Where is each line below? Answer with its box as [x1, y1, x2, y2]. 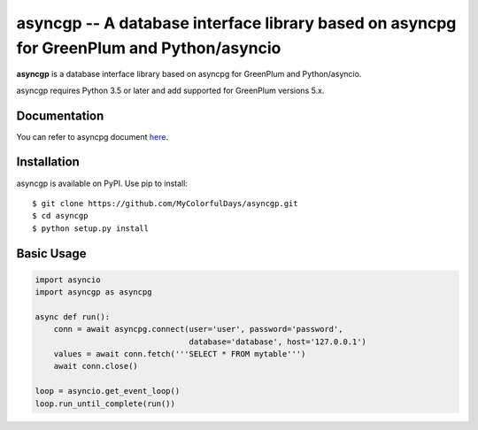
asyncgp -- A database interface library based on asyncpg [16, 13, 457, 33]
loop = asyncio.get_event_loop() [35, 386, 181, 396]
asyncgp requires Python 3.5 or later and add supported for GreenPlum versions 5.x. [16, 85, 325, 96]
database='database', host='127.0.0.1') [189, 336, 367, 347]
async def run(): [35, 311, 111, 322]
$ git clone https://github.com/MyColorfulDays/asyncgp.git [32, 198, 298, 208]
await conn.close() [53, 361, 139, 372]
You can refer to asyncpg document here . [16, 131, 168, 142]
